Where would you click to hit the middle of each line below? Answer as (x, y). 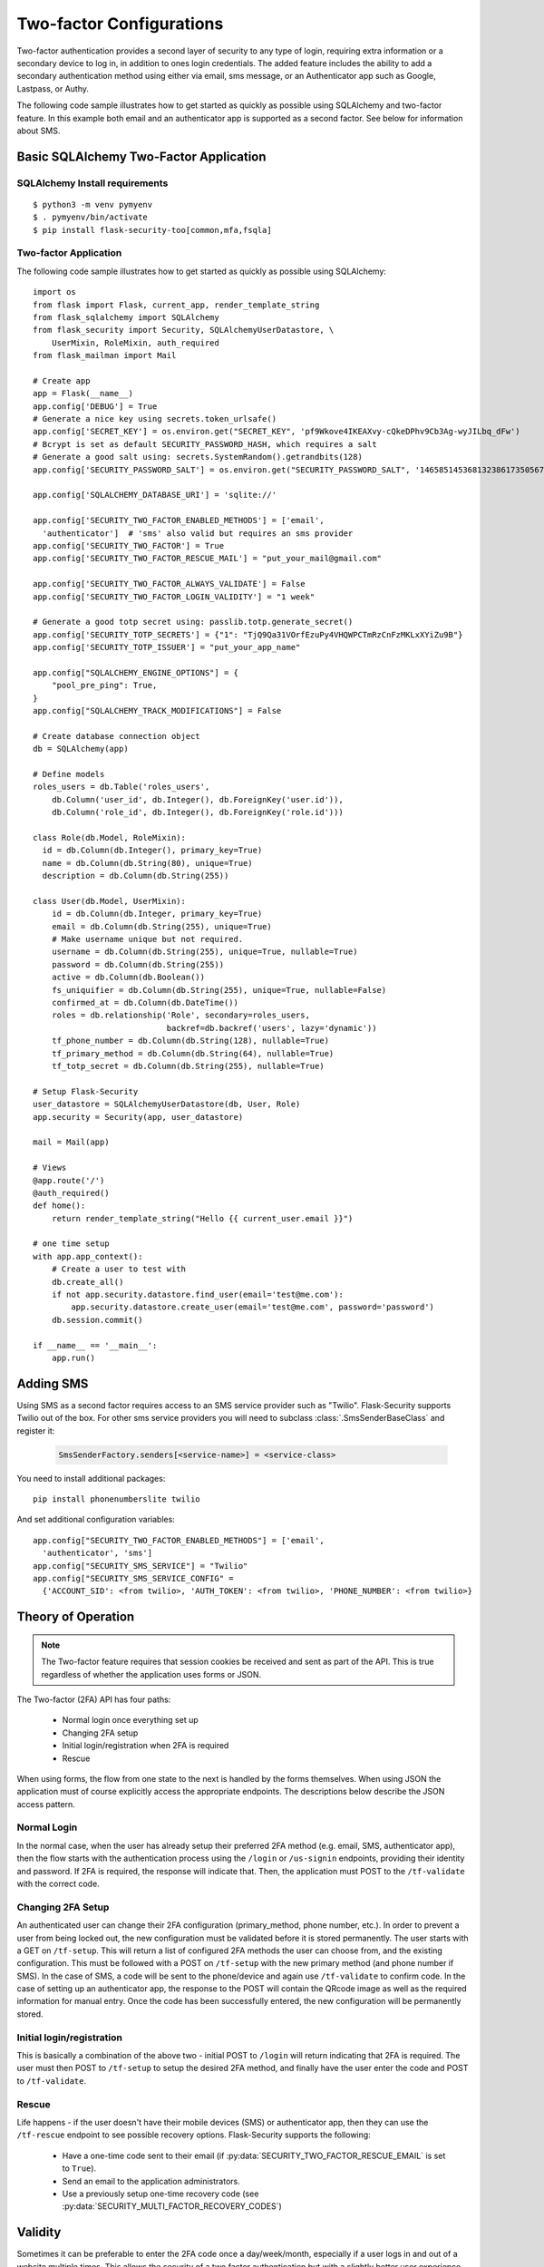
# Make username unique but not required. (147, 939)
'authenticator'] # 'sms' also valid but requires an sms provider (198, 533)
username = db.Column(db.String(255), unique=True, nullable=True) (204, 952)
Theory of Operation (76, 1617)
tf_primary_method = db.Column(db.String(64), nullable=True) (193, 1053)
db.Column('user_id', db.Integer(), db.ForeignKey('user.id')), (197, 799)
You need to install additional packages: (91, 1478)
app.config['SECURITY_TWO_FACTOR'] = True (129, 545)
